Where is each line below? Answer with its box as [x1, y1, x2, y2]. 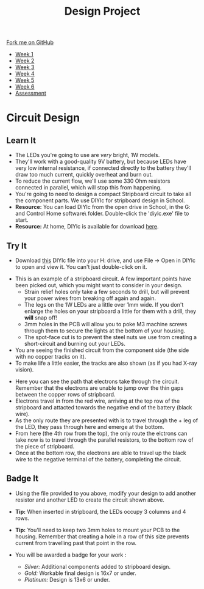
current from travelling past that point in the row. [15, 539, 137, 546]
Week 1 [15, 51, 33, 58]
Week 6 [15, 83, 35, 90]
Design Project [64, 4, 141, 18]
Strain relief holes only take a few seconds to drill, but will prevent [24, 288, 190, 295]
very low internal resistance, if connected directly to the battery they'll [15, 164, 192, 172]
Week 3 [15, 64, 35, 71]
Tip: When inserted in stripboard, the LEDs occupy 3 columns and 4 [15, 508, 186, 515]
